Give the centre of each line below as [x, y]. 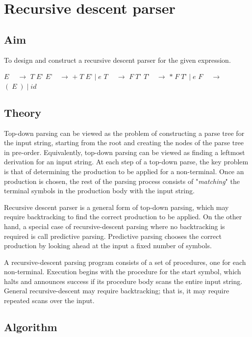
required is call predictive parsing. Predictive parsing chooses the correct [113, 236]
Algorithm [31, 327]
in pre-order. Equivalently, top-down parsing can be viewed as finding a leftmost [125, 152]
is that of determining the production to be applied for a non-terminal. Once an [124, 171]
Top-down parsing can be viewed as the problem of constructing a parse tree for [124, 133]
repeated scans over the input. [49, 300]
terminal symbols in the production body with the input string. [99, 191]
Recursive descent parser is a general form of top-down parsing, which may [116, 207]
